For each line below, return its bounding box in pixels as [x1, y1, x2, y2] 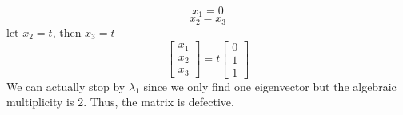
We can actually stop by [6, 77, 126, 94]
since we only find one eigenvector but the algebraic [143, 77, 397, 94]
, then [52, 23, 82, 40]
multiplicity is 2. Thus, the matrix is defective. [6, 93, 234, 110]
